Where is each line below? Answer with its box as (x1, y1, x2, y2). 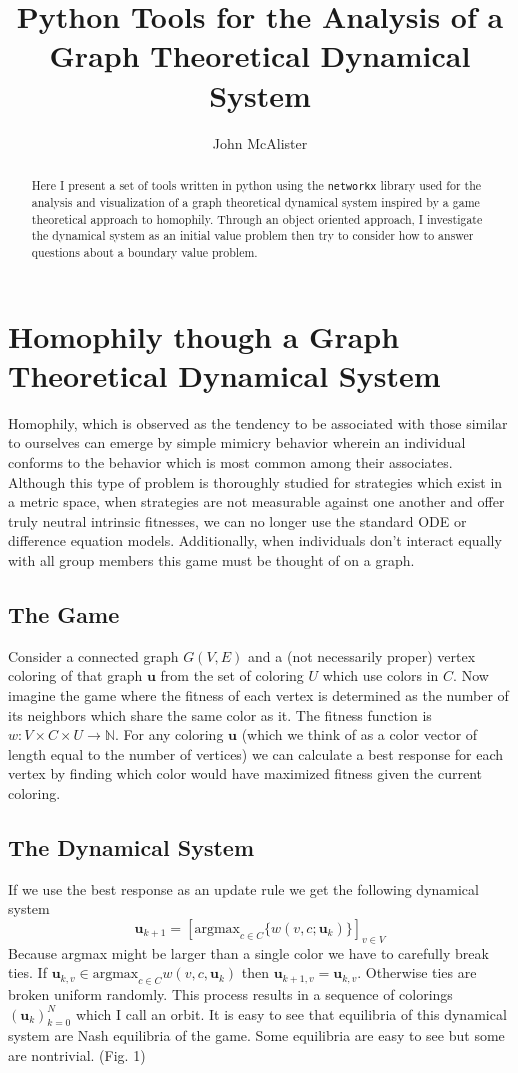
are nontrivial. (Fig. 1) (8, 1045, 146, 1066)
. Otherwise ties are (357, 962, 477, 983)
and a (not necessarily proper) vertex (248, 645, 476, 666)
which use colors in (322, 665, 439, 686)
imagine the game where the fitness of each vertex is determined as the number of (8, 684, 509, 705)
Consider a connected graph (8, 645, 179, 666)
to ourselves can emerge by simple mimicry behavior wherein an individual (8, 432, 466, 453)
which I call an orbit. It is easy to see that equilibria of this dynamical (75, 1003, 507, 1024)
